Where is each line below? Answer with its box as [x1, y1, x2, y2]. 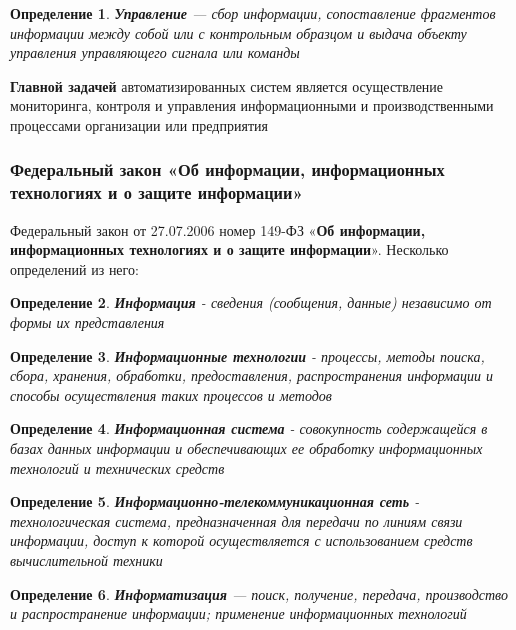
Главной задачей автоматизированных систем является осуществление [10, 75, 444, 96]
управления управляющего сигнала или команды [10, 42, 300, 63]
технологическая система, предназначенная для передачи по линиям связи [10, 510, 463, 531]
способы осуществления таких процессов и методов [10, 384, 332, 405]
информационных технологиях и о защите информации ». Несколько [10, 239, 449, 260]
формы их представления [10, 312, 165, 333]
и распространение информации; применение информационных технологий [10, 603, 467, 624]
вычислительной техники [10, 550, 163, 571]
